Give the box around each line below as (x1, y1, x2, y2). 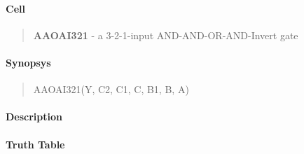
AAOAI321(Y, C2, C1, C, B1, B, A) (33, 82, 189, 97)
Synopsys (6, 55, 51, 69)
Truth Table (6, 136, 65, 151)
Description (6, 109, 63, 124)
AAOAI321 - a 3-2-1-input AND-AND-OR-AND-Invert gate (33, 27, 298, 42)
